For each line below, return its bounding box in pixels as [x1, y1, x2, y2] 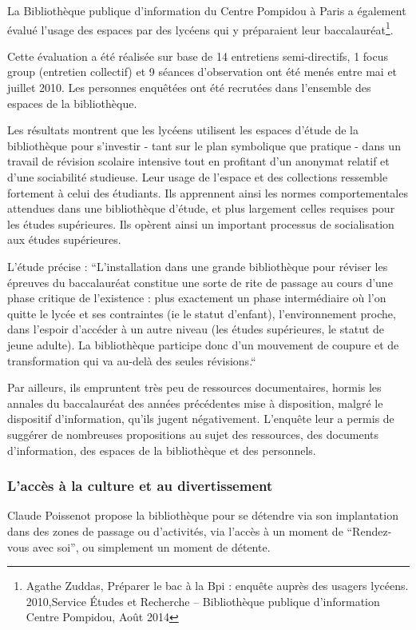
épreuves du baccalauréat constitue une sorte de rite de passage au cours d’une [7, 273, 393, 290]
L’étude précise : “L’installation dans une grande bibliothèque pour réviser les [7, 257, 388, 274]
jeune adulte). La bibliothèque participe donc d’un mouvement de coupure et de [7, 336, 399, 353]
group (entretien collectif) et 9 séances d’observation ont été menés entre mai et [7, 63, 398, 80]
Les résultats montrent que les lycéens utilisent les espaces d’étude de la [7, 122, 359, 138]
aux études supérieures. [7, 231, 121, 248]
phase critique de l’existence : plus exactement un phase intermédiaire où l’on [7, 289, 386, 306]
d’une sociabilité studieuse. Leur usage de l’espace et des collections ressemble [7, 169, 388, 185]
